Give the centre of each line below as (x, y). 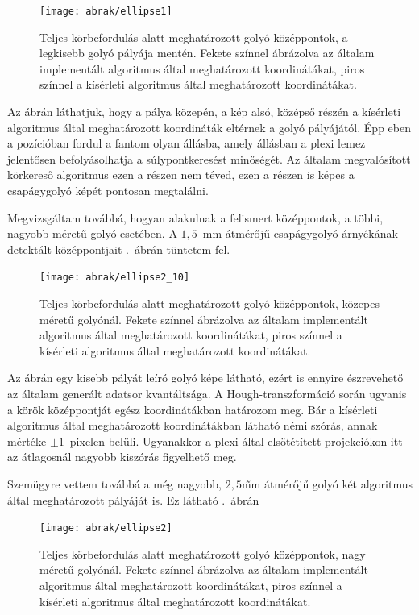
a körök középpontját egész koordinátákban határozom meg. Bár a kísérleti (193, 409)
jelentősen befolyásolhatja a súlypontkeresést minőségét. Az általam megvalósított (209, 158)
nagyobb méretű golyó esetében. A (92, 233)
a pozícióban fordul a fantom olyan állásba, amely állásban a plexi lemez (187, 143)
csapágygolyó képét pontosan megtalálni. (108, 190)
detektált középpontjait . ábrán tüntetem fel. (119, 249)
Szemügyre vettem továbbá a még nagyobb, (115, 483)
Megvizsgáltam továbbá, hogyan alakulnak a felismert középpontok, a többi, (195, 217)
